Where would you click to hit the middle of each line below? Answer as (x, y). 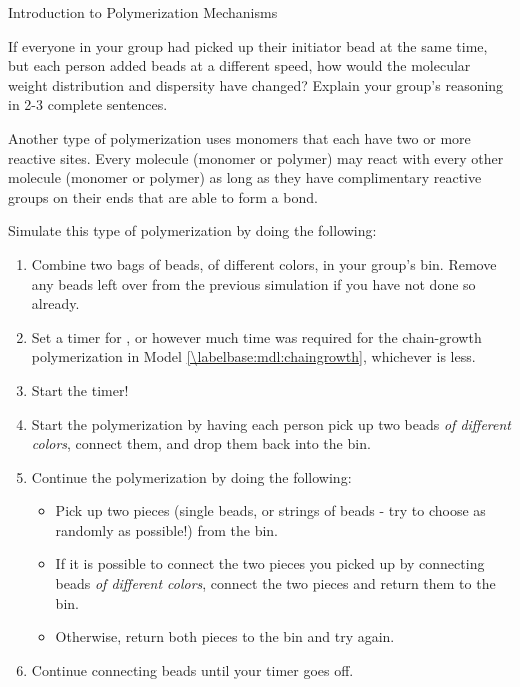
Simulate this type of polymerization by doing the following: (192, 230)
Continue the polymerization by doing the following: (191, 476)
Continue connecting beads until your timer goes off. (192, 669)
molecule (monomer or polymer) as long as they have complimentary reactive (245, 177)
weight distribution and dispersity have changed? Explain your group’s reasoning (256, 84)
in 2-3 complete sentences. (88, 104)
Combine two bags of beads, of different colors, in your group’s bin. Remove (264, 263)
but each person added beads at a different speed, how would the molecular (239, 65)
